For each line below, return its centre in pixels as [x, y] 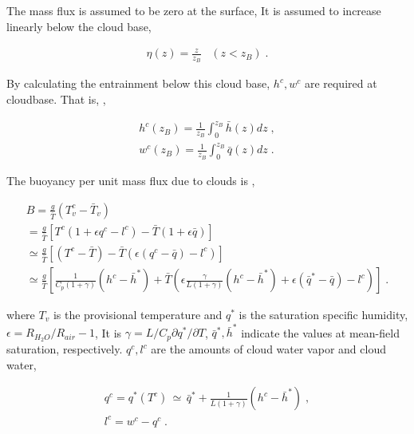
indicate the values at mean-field [320, 332]
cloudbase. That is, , [56, 99]
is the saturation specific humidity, [323, 315]
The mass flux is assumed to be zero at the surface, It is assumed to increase [194, 10]
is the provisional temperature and [138, 315]
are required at [341, 83]
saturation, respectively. [65, 349]
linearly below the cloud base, [79, 26]
